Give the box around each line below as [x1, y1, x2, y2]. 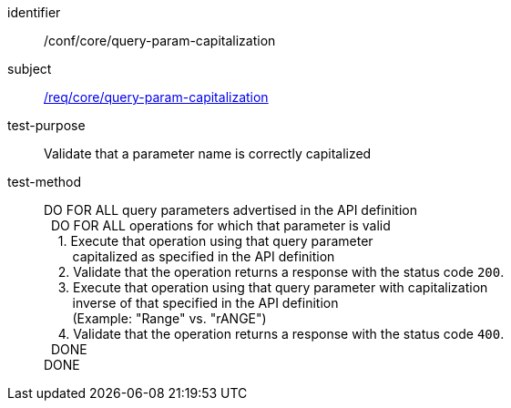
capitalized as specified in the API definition [72, 249, 335, 264]
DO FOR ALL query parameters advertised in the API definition [44, 202, 417, 218]
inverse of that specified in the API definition [72, 295, 339, 311]
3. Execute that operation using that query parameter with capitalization [57, 280, 488, 295]
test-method [7, 174, 81, 189]
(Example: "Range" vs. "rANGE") [72, 311, 267, 326]
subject [7, 61, 52, 76]
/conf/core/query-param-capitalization [44, 33, 276, 48]
